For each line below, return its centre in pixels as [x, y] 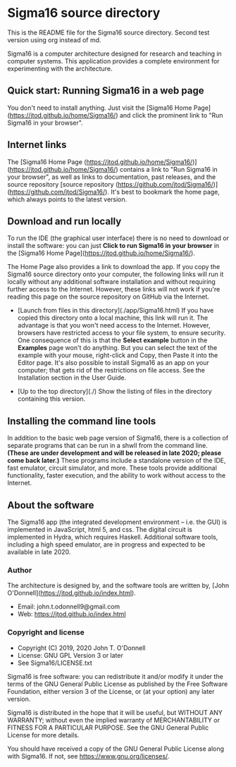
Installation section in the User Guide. [72, 378]
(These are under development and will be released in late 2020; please [114, 453]
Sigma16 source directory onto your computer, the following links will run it [116, 274]
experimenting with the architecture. [60, 68]
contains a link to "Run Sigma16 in [169, 169]
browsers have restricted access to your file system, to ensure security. [122, 333]
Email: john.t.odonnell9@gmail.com [69, 606]
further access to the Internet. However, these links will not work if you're [114, 289]
